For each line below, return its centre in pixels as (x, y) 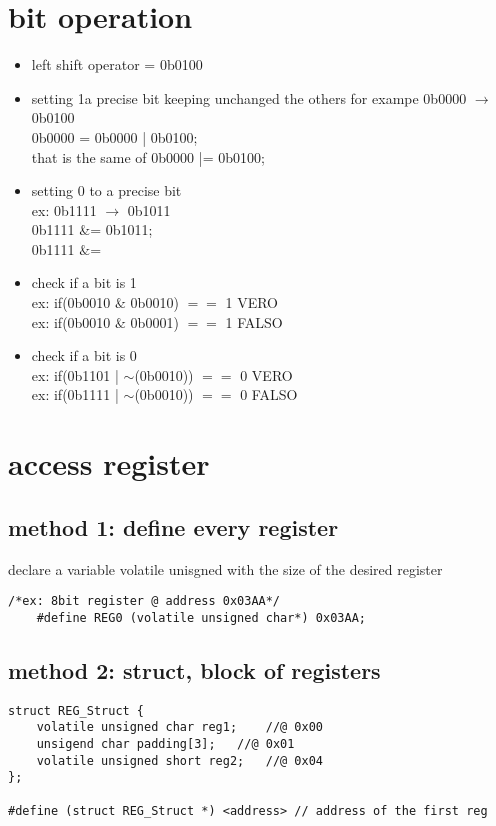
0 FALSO (269, 394)
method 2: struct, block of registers (194, 669)
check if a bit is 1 (84, 282)
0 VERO (266, 374)
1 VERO (251, 302)
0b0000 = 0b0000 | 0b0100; (114, 136)
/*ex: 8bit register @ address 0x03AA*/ (144, 601)
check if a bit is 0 (84, 355)
